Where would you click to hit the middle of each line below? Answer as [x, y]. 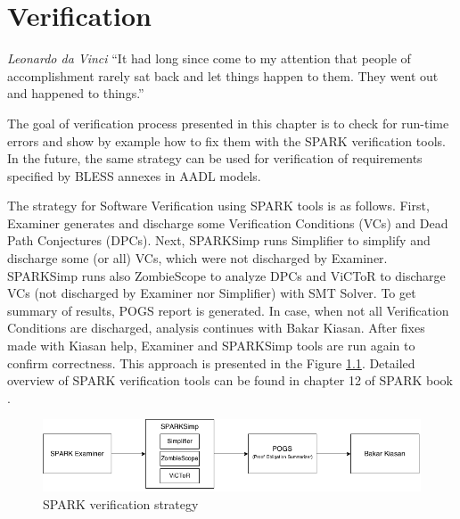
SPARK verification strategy [121, 503]
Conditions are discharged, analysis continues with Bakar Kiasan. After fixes [216, 328]
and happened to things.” [76, 93]
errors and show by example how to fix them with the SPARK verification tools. [226, 140]
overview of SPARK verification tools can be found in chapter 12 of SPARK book [230, 380]
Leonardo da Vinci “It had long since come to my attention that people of [209, 58]
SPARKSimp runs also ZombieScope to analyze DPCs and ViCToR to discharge [226, 275]
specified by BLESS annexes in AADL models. [134, 175]
